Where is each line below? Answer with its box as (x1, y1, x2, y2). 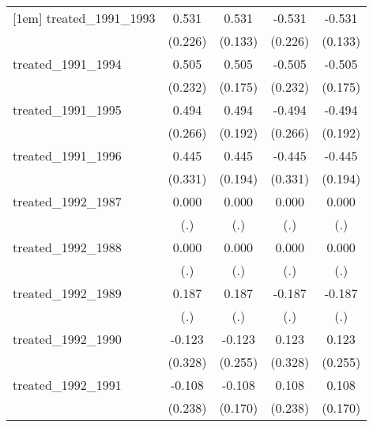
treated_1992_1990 (13, 330, 122, 348)
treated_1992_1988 (13, 238, 122, 256)
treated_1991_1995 (13, 100, 122, 119)
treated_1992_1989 (13, 284, 122, 302)
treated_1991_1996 (13, 146, 122, 164)
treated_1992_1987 (13, 192, 122, 210)
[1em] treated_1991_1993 (13, 9, 156, 27)
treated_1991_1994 (13, 55, 122, 73)
